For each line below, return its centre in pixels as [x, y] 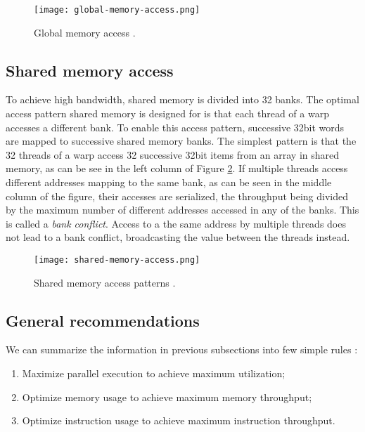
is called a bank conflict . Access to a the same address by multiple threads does [176, 223]
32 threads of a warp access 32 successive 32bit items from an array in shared [173, 154]
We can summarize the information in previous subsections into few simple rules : [182, 349]
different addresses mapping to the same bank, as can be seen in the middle [169, 182]
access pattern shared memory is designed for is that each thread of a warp [167, 113]
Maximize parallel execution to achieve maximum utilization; [154, 373]
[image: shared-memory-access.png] [117, 260]
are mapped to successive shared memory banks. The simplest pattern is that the [181, 141]
